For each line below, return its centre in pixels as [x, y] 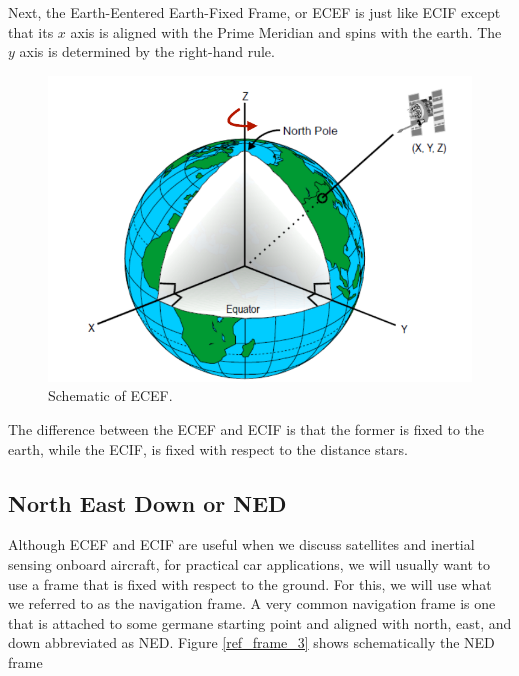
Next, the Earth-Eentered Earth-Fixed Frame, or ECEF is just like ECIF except [254, 12]
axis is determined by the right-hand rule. [147, 51]
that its [31, 31]
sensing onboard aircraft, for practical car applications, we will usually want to [249, 563]
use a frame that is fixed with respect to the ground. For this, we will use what [250, 583]
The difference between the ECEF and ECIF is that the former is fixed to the [246, 428]
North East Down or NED [147, 502]
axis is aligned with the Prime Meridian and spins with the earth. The [286, 31]
